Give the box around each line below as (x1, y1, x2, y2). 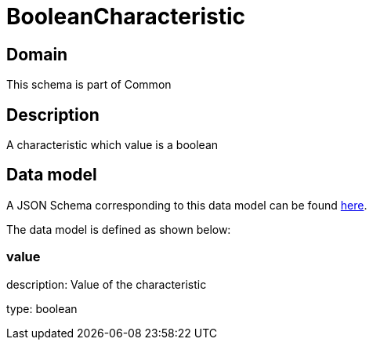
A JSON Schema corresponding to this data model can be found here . (6, 198, 368, 212)
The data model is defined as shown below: (6, 222, 231, 236)
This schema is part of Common (6, 78, 172, 92)
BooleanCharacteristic (6, 3, 246, 30)
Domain (6, 44, 68, 64)
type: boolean (6, 301, 78, 315)
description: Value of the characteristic (6, 277, 207, 291)
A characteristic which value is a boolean (6, 138, 219, 152)
